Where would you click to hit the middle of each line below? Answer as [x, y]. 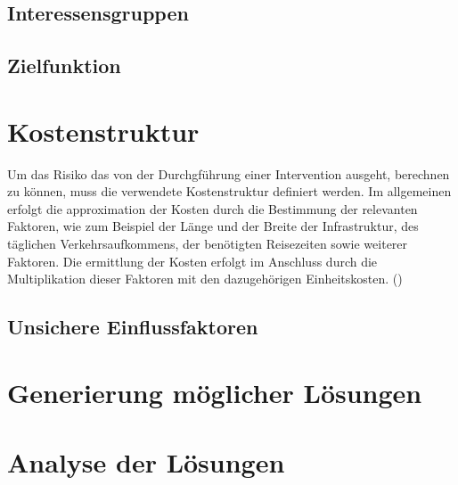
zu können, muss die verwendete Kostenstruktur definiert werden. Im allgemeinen [229, 191]
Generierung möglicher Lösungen [215, 392]
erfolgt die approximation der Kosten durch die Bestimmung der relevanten [213, 208]
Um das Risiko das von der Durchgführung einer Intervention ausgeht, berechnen [229, 173]
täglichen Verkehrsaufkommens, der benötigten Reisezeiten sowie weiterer [208, 244]
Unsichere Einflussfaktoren [133, 327]
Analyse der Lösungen [146, 462]
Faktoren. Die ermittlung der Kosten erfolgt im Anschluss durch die [192, 261]
